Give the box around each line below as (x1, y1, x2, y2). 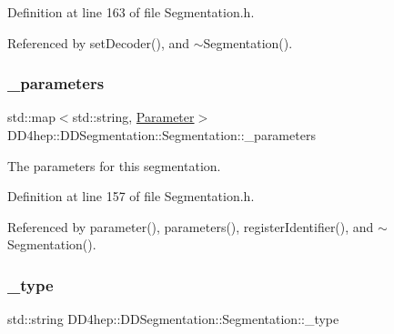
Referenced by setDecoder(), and (7, 33, 190, 52)
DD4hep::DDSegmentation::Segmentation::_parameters (7, 126, 316, 144)
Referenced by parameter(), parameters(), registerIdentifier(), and (7, 217, 374, 236)
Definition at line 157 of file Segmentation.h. (7, 187, 255, 206)
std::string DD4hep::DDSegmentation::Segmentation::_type (7, 309, 339, 329)
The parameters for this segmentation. (7, 156, 221, 175)
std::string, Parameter (72, 107, 195, 127)
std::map (7, 107, 56, 127)
